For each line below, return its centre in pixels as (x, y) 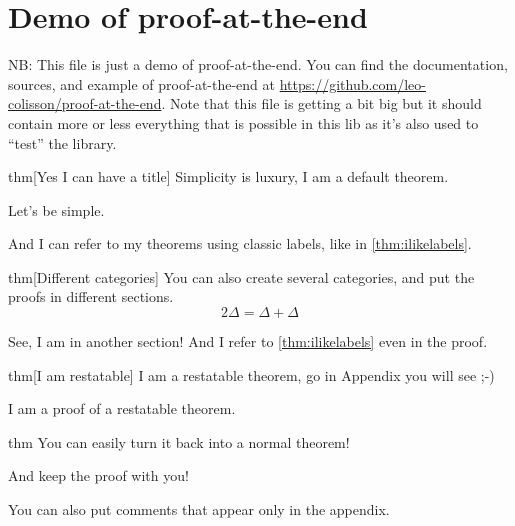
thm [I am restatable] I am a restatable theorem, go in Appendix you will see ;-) (251, 374)
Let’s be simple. (56, 209)
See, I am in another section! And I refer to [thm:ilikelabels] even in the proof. (248, 341)
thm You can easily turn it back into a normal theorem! (179, 441)
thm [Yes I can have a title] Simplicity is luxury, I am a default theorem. (228, 176)
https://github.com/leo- (352, 83)
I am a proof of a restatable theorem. (122, 408)
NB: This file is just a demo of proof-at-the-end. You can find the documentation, (258, 64)
